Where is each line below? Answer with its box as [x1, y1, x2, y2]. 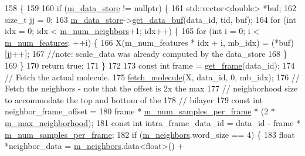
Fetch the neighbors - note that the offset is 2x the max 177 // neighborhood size [5, 82, 298, 94]
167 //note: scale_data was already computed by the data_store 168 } [32, 48, 287, 60]
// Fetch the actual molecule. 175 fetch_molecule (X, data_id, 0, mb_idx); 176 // [5, 70, 300, 83]
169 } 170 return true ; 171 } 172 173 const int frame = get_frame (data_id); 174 [5, 59, 295, 71]
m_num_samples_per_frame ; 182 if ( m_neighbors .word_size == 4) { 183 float [5, 128, 295, 140]
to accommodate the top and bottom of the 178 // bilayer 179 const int [5, 93, 263, 106]
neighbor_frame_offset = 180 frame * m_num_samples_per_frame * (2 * [5, 105, 275, 117]
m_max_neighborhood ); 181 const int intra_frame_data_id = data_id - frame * [5, 116, 300, 128]
